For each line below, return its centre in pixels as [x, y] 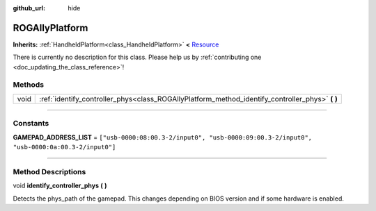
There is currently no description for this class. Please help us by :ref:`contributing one [137, 57]
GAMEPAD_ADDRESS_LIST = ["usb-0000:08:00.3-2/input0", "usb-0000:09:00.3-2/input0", [163, 137]
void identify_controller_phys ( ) [60, 186]
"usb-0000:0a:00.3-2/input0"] [64, 147]
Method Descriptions [49, 171]
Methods [29, 85]
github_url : [29, 8]
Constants [31, 124]
